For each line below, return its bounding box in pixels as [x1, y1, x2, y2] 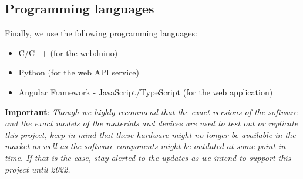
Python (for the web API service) [18, 66, 139, 78]
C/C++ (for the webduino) [18, 46, 118, 58]
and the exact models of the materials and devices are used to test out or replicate [5, 117, 298, 129]
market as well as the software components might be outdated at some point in [5, 140, 286, 152]
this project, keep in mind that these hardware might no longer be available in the [5, 128, 296, 140]
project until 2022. [5, 163, 70, 175]
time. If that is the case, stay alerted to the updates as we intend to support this [5, 151, 291, 163]
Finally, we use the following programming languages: [5, 27, 197, 39]
